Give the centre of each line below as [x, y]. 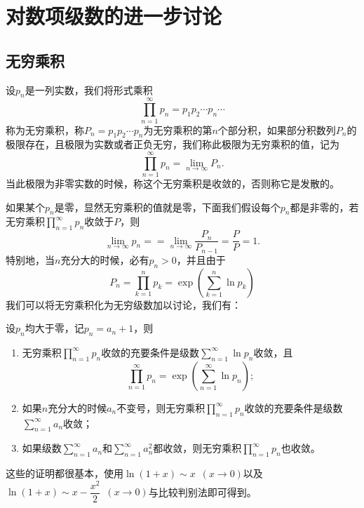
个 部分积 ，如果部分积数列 [277, 129]
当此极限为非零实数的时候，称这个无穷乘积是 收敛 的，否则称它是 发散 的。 [173, 183]
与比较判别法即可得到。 [202, 492]
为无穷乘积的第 [178, 129]
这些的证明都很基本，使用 [65, 473]
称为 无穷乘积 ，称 [45, 129]
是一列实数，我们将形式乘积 [89, 89]
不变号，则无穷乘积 [161, 407]
